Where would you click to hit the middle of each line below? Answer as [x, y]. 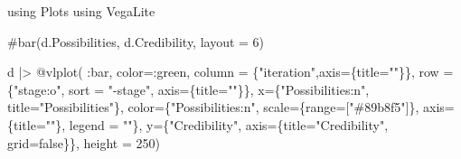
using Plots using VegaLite [81, 11]
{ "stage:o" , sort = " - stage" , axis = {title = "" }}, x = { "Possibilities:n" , [188, 89]
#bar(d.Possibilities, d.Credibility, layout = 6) [136, 41]
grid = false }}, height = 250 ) [84, 142]
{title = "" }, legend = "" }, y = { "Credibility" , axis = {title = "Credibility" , [198, 124]
